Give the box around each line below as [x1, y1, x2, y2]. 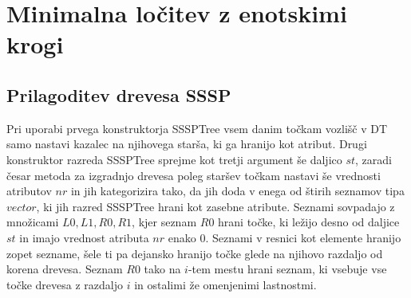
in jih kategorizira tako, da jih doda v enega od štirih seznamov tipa [70, 182, 405, 199]
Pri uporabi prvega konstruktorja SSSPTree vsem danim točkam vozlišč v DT [6, 120, 388, 136]
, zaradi [355, 151, 392, 167]
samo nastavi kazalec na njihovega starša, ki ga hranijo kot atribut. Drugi [6, 135, 367, 152]
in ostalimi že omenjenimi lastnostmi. [134, 276, 317, 292]
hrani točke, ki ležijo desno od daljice [218, 214, 400, 230]
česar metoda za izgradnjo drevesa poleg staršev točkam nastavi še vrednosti [6, 167, 381, 183]
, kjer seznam [132, 214, 197, 230]
